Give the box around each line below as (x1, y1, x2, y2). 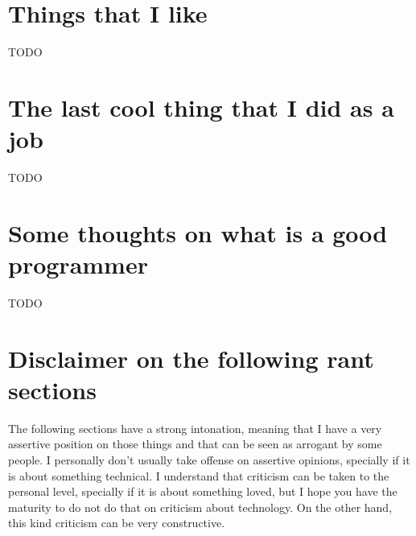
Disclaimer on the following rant (8, 341, 374, 374)
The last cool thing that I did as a (8, 90, 394, 123)
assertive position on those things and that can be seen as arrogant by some (8, 435, 382, 452)
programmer (8, 248, 148, 280)
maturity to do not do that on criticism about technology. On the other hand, (8, 498, 393, 515)
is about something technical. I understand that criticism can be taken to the (8, 467, 389, 484)
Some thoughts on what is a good (8, 216, 388, 249)
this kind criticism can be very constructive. (8, 514, 225, 531)
